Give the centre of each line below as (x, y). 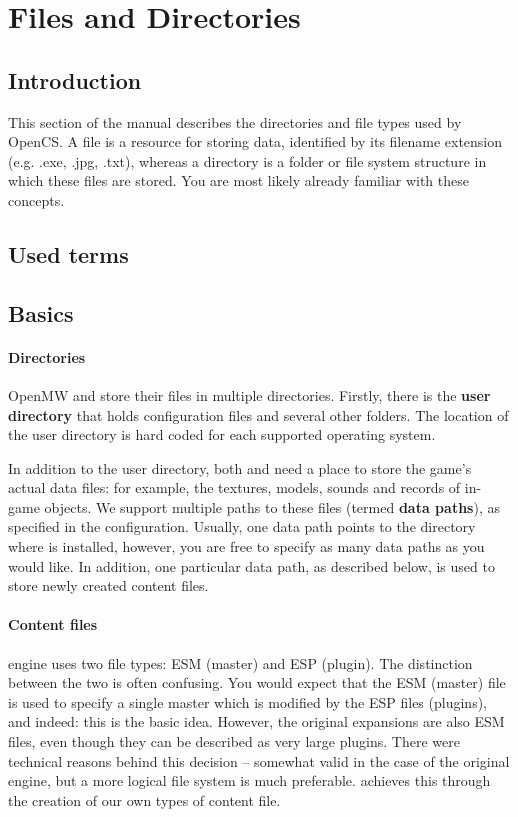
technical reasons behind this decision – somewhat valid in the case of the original (259, 760)
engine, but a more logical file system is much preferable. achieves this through (249, 780)
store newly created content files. (108, 585)
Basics (41, 312)
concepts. (36, 199)
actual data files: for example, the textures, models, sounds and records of (234, 487)
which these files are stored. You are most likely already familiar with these (238, 180)
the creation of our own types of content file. (144, 799)
